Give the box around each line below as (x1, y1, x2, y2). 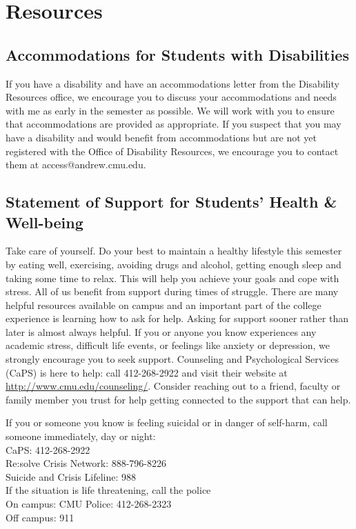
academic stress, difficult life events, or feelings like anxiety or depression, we (6, 338, 330, 352)
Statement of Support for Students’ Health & (6, 191, 337, 212)
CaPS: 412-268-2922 (6, 442, 90, 457)
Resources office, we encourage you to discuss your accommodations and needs (6, 90, 337, 104)
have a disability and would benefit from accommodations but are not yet (6, 130, 317, 144)
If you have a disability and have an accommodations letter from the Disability (6, 76, 339, 90)
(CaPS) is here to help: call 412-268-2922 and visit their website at (6, 365, 288, 379)
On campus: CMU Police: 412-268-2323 (6, 497, 172, 511)
